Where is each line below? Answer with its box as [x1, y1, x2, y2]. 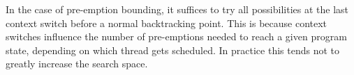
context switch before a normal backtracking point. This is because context [6, 15, 327, 30]
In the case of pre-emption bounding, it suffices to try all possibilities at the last [6, 2, 348, 16]
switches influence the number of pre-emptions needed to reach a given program [6, 29, 347, 44]
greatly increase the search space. [6, 56, 148, 71]
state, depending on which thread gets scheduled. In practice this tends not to [6, 42, 340, 57]
